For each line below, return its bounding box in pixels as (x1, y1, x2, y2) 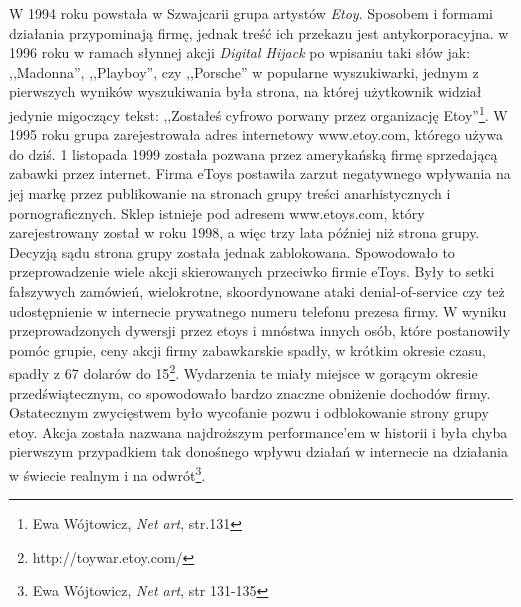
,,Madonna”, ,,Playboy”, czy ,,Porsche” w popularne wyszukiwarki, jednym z (9, 61, 479, 82)
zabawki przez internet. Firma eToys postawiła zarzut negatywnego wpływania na (9, 163, 511, 184)
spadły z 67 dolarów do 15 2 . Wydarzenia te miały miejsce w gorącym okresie (9, 360, 478, 383)
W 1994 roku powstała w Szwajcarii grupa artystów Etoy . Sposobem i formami (9, 3, 493, 23)
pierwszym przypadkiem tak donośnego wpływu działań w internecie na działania (9, 441, 508, 462)
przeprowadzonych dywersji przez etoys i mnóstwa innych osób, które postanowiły (9, 320, 511, 341)
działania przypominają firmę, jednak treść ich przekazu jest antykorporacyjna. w (9, 22, 509, 43)
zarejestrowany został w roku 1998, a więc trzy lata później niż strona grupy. (9, 222, 480, 243)
